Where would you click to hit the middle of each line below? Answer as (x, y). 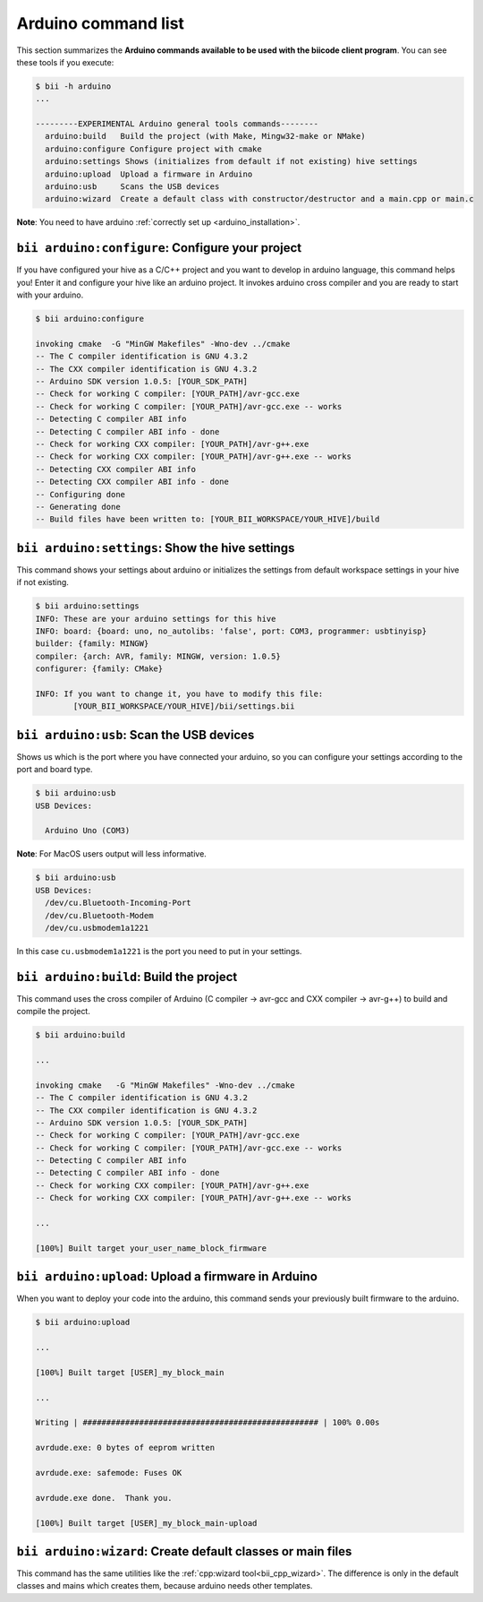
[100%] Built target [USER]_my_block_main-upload (146, 1523)
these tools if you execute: (65, 62)
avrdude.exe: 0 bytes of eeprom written (125, 1448)
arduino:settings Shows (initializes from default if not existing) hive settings (231, 162)
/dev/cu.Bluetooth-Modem (99, 915)
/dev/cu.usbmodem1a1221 (97, 928)
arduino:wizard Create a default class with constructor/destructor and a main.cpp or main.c (259, 199)
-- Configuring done (80, 494)
